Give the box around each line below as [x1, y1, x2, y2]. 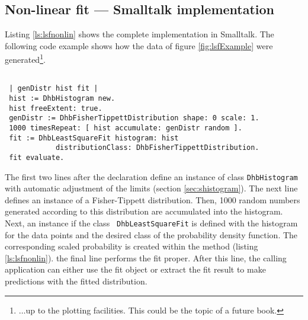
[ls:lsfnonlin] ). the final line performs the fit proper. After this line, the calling [5, 251, 287, 264]
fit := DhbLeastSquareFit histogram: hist [9, 133, 179, 142]
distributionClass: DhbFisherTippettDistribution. [55, 143, 259, 152]
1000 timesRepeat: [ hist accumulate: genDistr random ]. [9, 123, 242, 132]
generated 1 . [5, 52, 46, 66]
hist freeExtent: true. [9, 104, 102, 113]
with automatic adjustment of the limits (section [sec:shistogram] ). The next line [5, 182, 298, 194]
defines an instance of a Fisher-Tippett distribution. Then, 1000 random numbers [5, 193, 300, 206]
